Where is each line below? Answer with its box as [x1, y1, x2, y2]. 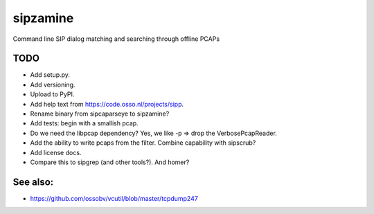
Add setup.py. [30, 71, 71, 79]
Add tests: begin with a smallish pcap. [30, 119, 139, 127]
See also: [12, 176, 54, 188]
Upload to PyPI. [30, 90, 75, 98]
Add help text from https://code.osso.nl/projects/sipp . [30, 100, 184, 108]
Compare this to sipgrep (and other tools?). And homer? [30, 158, 190, 166]
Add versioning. [30, 80, 75, 89]
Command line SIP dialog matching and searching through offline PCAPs [12, 35, 220, 43]
